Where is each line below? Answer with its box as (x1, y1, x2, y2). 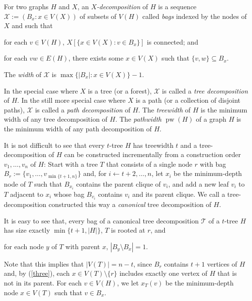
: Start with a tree (44, 158, 98, 169)
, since (133, 258, 152, 269)
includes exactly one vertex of (119, 268, 207, 278)
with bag (200, 158, 226, 169)
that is (217, 268, 237, 278)
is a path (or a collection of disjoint (136, 95, 241, 105)
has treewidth (133, 140, 173, 150)
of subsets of (79, 11, 117, 21)
